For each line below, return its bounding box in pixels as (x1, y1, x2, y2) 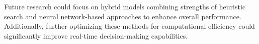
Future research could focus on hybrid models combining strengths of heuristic (4, 1, 246, 11)
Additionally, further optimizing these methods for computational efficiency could (4, 21, 255, 31)
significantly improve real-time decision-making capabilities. (4, 30, 188, 41)
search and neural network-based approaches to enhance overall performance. (4, 11, 241, 21)
